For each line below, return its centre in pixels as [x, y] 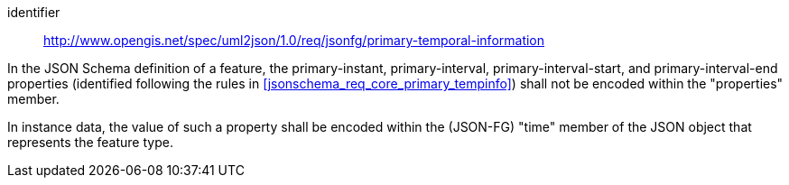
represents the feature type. [90, 142]
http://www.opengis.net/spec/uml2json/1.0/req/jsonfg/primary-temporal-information [294, 40]
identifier [34, 12]
